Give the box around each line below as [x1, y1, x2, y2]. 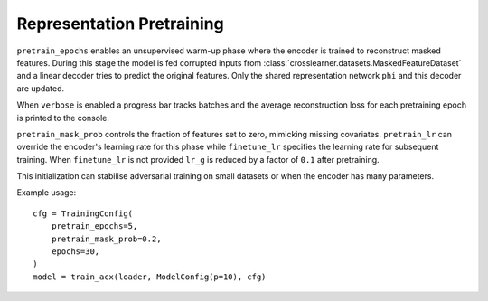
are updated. [16, 82, 65, 94]
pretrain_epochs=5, [51, 221, 138, 231]
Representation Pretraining [16, 14, 225, 33]
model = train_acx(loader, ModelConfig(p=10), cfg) [33, 271, 267, 282]
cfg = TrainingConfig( [33, 208, 134, 219]
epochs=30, [51, 247, 100, 257]
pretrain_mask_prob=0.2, [51, 233, 162, 244]
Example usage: [16, 187, 77, 198]
